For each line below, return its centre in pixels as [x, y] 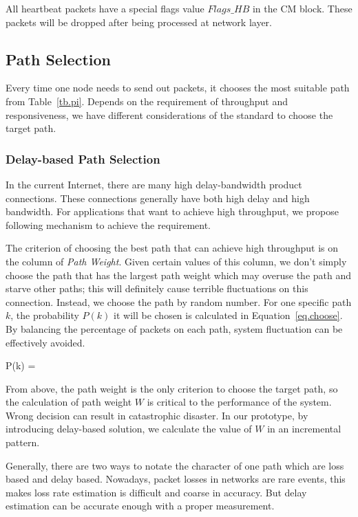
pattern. [23, 442]
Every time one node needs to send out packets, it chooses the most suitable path [178, 88]
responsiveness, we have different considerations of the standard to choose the [169, 114]
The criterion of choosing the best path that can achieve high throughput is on [172, 248]
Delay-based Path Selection [83, 158]
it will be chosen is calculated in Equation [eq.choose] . [228, 315]
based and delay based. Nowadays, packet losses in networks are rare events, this [176, 479]
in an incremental [304, 429]
